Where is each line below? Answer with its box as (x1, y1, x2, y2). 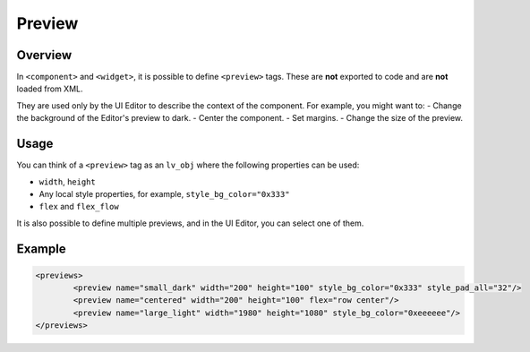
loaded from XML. (16, 83, 83, 94)
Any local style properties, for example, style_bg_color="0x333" (38, 188, 290, 199)
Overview (16, 47, 73, 63)
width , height (38, 176, 96, 187)
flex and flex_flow (38, 202, 120, 212)
